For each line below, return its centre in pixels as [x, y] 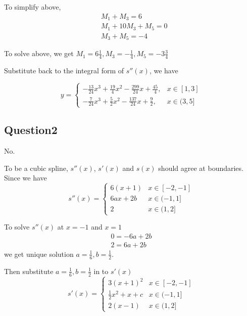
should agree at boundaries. [201, 168]
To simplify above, [33, 7]
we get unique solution [39, 254]
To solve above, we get [39, 53]
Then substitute [29, 271]
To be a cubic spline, [36, 168]
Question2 [31, 130]
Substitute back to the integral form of [64, 70]
